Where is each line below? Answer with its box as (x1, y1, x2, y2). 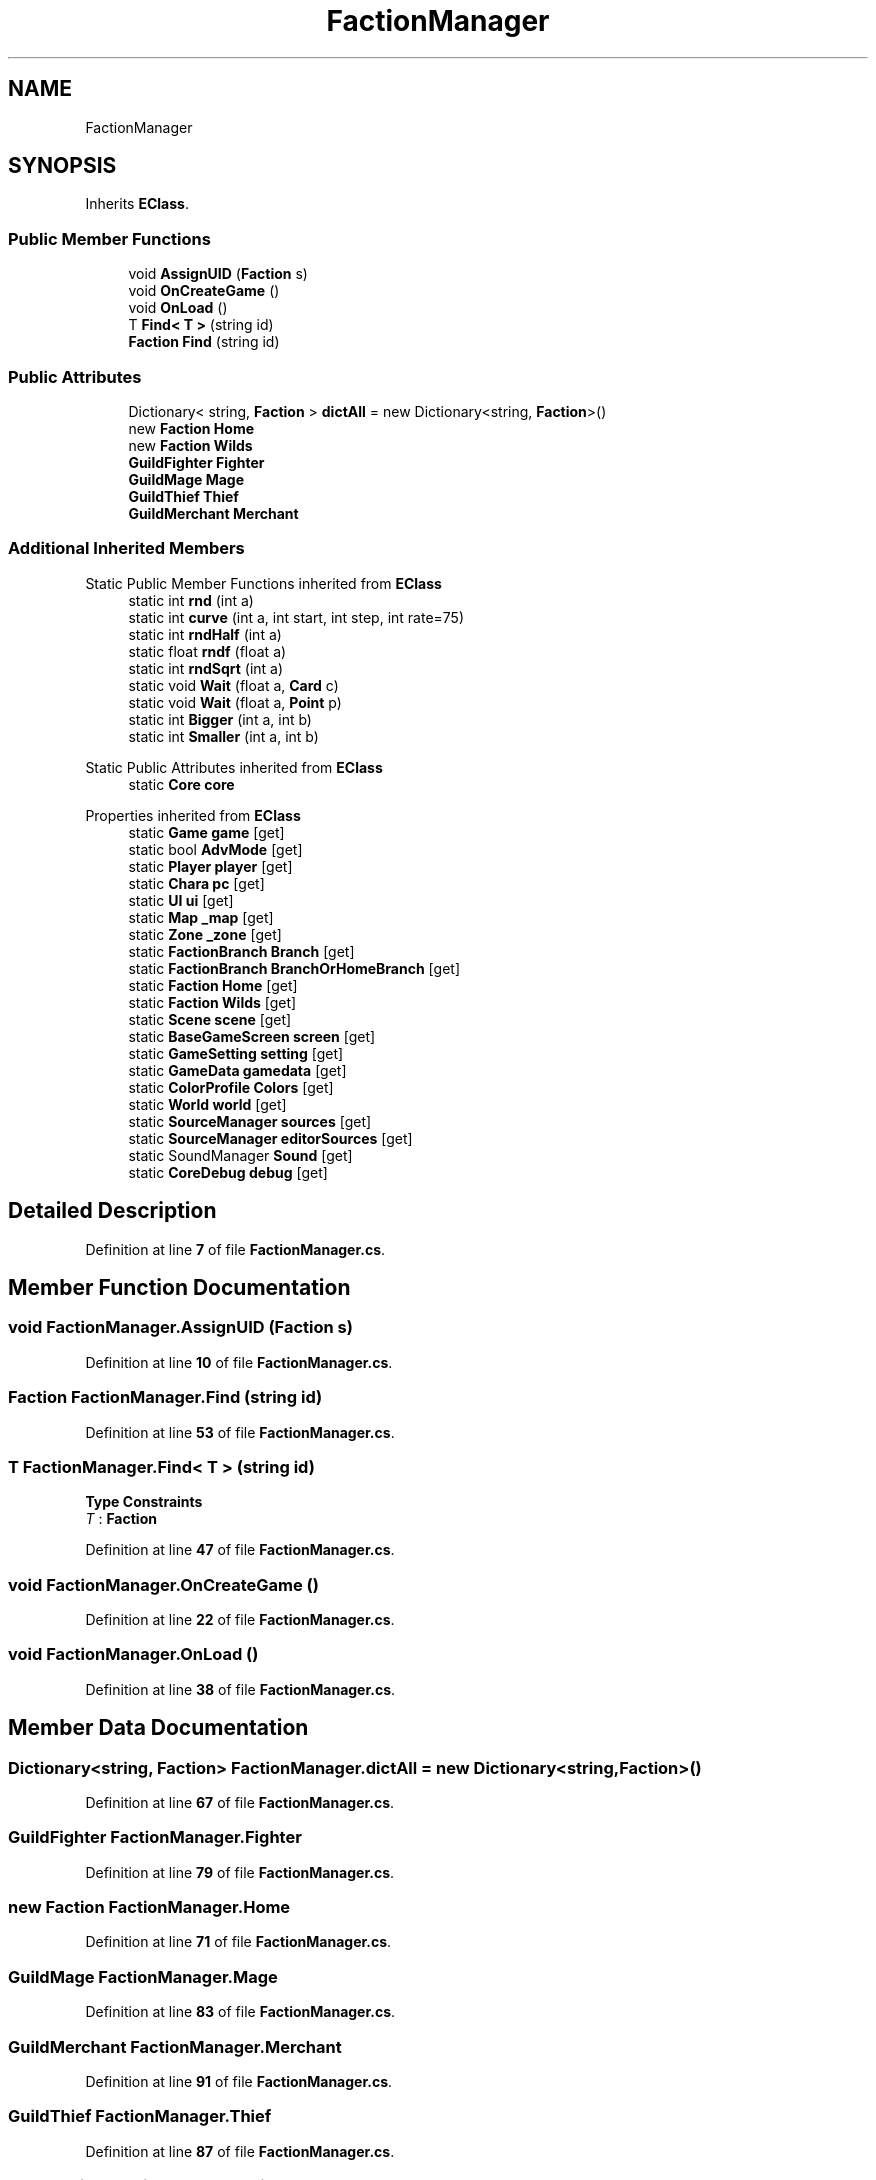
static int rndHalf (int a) (128, 625, 282, 643)
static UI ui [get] (128, 891, 234, 909)
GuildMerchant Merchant (128, 504, 299, 522)
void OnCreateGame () (128, 282, 280, 300)
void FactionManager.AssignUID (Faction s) (8, 1317, 353, 1338)
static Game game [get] (128, 823, 285, 841)
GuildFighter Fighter (128, 453, 265, 471)
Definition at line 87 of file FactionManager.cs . (85, 2142, 395, 2160)
